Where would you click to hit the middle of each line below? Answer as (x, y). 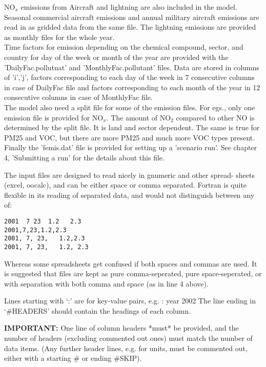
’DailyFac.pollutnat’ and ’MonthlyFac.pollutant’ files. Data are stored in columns (132, 67)
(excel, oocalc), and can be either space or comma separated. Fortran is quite (126, 185)
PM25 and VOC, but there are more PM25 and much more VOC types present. (130, 137)
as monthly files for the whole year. (59, 37)
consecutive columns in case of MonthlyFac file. (78, 97)
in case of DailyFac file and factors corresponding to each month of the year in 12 (132, 87)
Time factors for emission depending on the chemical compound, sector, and (124, 47)
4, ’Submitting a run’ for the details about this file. (84, 157)
